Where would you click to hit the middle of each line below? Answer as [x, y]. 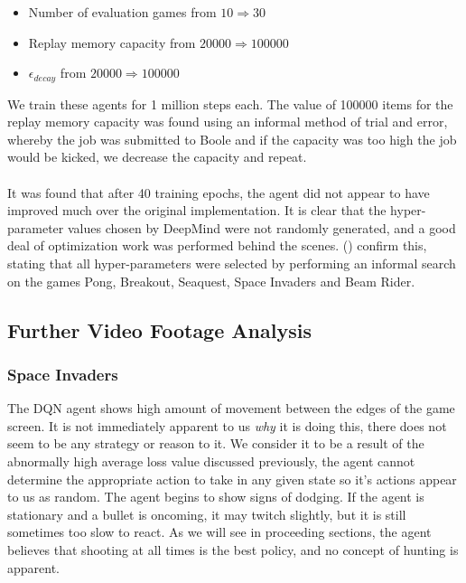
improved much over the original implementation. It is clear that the [197, 210]
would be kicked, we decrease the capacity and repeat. [157, 157]
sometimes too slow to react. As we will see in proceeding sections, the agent [219, 532]
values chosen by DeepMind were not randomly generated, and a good [261, 227]
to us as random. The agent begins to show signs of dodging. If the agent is [216, 497]
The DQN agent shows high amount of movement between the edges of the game [231, 408]
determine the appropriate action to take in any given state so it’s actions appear [232, 479]
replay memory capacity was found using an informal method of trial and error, [228, 122]
